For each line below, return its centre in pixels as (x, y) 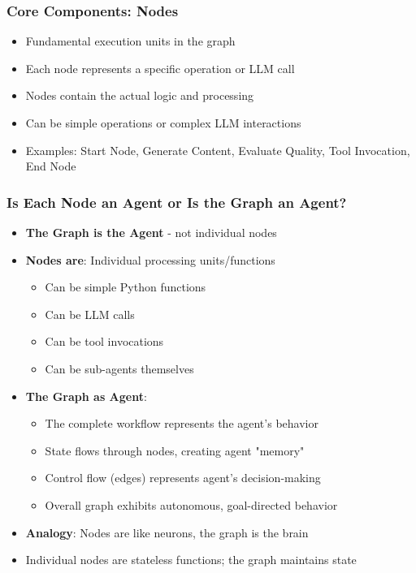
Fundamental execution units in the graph (130, 41)
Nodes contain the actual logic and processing (140, 95)
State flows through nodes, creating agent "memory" (175, 450)
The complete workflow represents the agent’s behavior (182, 423)
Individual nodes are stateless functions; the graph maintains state (191, 560)
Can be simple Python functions (126, 287)
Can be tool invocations (104, 341)
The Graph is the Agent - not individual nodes (151, 232)
